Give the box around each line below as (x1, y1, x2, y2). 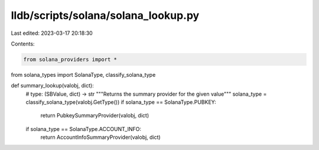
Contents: (11, 40, 35, 47)
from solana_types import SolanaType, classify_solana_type (11, 71, 156, 78)
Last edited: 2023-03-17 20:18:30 (11, 30, 93, 37)
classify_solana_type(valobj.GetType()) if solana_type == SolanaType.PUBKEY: (25, 99, 216, 106)
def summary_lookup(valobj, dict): (11, 82, 94, 89)
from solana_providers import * (23, 56, 118, 63)
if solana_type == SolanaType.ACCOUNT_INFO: (25, 125, 142, 132)
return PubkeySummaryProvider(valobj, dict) (40, 112, 149, 119)
